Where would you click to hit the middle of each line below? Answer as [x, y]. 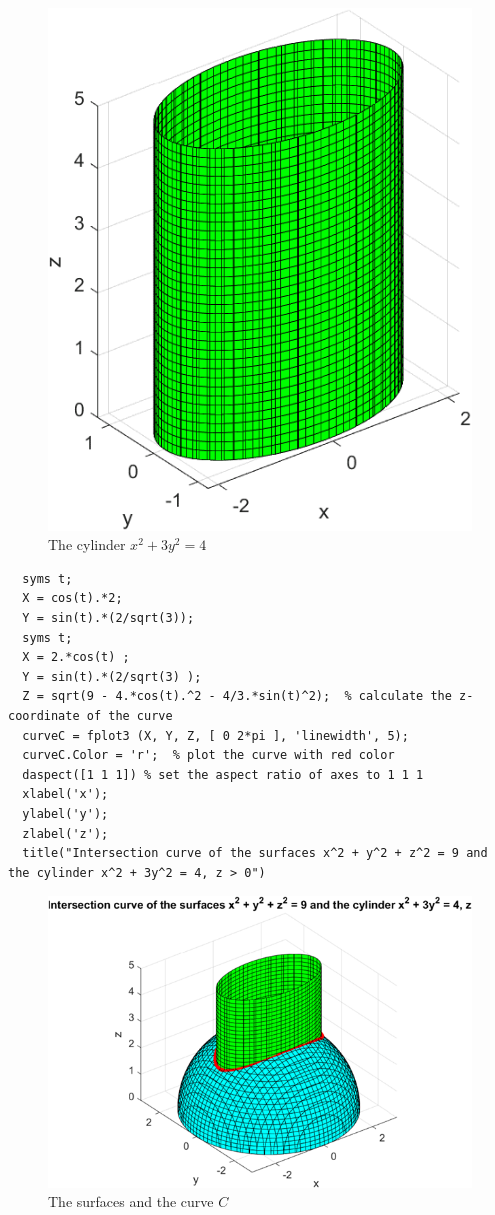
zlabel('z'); [65, 833]
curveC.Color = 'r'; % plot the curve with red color [208, 755]
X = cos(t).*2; [72, 598]
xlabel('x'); [65, 794]
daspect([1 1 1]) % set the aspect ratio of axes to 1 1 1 [223, 774]
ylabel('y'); [65, 813]
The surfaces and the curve [131, 1201]
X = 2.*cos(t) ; [76, 657]
